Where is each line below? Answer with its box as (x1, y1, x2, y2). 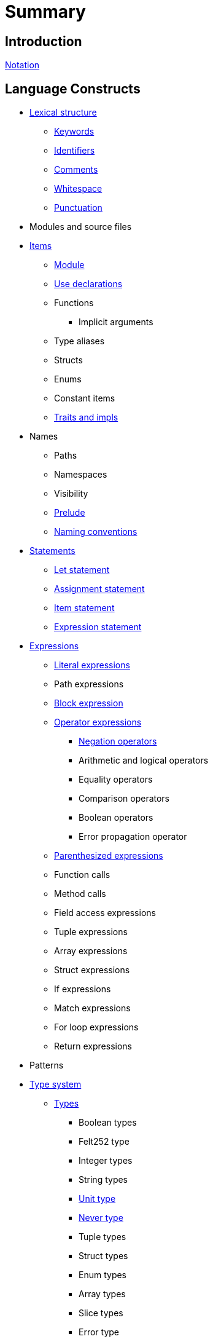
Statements (29, 545, 76, 556)
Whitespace (54, 183, 103, 194)
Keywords (54, 126, 95, 137)
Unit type (79, 1193, 116, 1204)
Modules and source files (29, 221, 132, 232)
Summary (5, 1, 86, 22)
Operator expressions (54, 717, 142, 728)
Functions (54, 298, 94, 309)
